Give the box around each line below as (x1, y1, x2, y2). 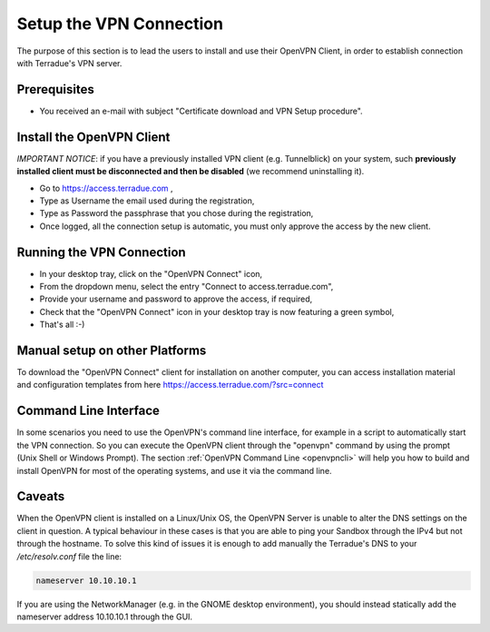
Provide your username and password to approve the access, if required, (39, 293, 313, 304)
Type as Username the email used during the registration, (39, 195, 255, 206)
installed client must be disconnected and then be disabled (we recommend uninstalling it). (16, 166, 365, 177)
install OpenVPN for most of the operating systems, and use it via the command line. (16, 465, 332, 476)
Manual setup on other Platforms (16, 342, 207, 358)
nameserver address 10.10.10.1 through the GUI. (16, 611, 193, 622)
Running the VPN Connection (16, 244, 186, 260)
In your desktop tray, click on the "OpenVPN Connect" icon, (39, 268, 263, 279)
